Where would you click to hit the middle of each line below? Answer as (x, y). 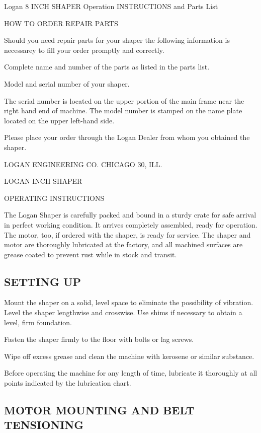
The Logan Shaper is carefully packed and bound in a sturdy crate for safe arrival (130, 215)
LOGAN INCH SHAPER (43, 181)
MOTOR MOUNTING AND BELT (99, 410)
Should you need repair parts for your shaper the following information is (117, 40)
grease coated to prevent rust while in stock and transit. (91, 254)
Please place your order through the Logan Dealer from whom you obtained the (127, 137)
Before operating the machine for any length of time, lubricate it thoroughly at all (131, 373)
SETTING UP (43, 281)
